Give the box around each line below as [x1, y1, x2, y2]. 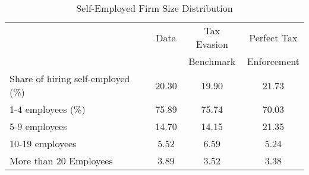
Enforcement [247, 54, 299, 68]
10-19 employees [10, 137, 77, 150]
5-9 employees [10, 119, 67, 133]
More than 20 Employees [10, 154, 113, 167]
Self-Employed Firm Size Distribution [76, 1, 233, 15]
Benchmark [188, 54, 236, 68]
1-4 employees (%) [10, 102, 86, 116]
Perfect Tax [249, 30, 298, 44]
